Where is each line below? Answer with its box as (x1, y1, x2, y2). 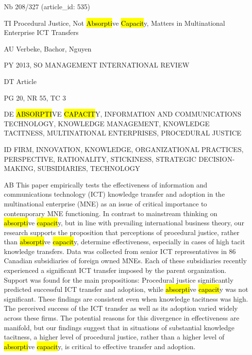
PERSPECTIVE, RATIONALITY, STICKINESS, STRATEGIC (4, 153, 197, 164)
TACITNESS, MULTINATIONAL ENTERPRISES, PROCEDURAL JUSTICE (4, 128, 242, 138)
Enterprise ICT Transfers (4, 27, 79, 37)
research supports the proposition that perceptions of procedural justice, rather (4, 227, 240, 237)
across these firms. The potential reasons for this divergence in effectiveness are (4, 313, 239, 323)
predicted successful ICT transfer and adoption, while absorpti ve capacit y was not (4, 284, 249, 294)
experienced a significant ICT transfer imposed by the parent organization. (4, 265, 227, 275)
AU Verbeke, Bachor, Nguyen (4, 43, 92, 53)
